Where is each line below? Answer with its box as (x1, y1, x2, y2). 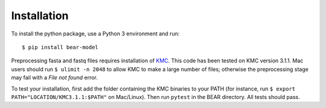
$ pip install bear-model (22, 44, 99, 50)
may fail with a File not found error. (11, 74, 98, 81)
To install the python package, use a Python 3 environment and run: (11, 30, 180, 37)
